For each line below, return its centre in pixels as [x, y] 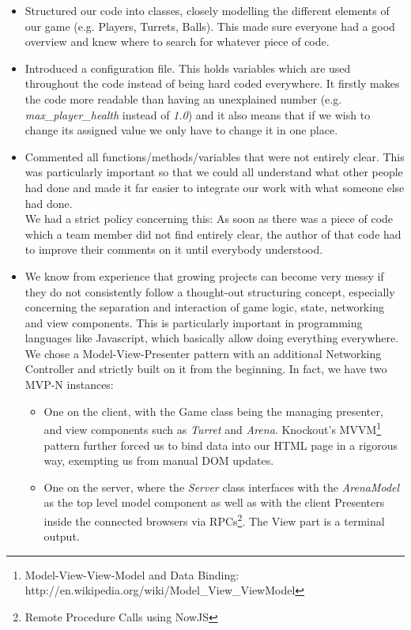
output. [62, 536]
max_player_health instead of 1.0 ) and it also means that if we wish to [198, 114]
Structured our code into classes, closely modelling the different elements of [207, 10]
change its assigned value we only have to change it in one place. [181, 130]
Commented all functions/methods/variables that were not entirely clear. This [215, 156]
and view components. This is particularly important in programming [194, 322]
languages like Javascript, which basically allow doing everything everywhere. [212, 338]
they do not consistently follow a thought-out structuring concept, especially [210, 291]
